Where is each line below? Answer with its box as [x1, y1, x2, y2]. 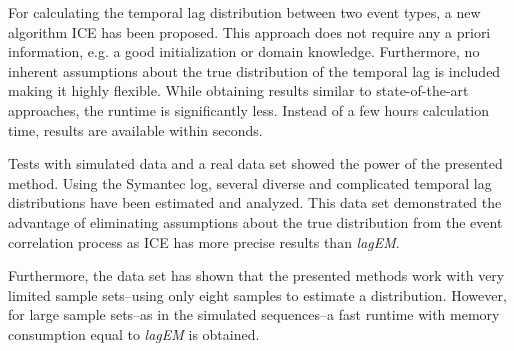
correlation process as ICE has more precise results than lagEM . [8, 231, 400, 252]
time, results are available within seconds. [8, 119, 263, 140]
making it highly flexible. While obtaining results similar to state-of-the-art [8, 80, 469, 101]
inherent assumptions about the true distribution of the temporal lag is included [8, 60, 501, 81]
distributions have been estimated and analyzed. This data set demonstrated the [8, 192, 502, 213]
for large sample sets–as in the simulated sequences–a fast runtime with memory [8, 304, 500, 325]
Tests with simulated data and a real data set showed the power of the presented [8, 153, 503, 174]
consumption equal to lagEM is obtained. [8, 323, 260, 344]
